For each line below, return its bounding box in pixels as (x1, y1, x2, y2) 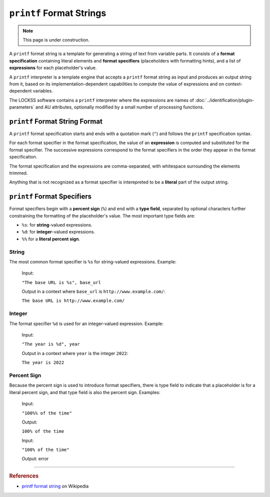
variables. (32, 88, 53, 94)
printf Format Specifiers (9, 192, 92, 201)
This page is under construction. (22, 36, 90, 42)
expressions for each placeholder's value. (9, 65, 97, 71)
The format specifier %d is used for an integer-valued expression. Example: (9, 320, 164, 326)
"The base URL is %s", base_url (21, 279, 101, 285)
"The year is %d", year (21, 341, 80, 347)
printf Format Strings (9, 7, 106, 18)
